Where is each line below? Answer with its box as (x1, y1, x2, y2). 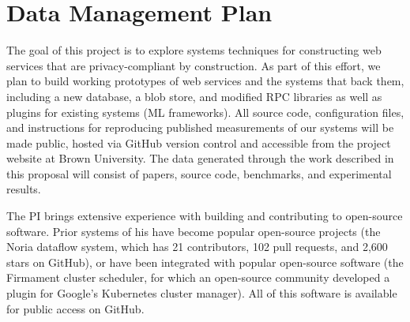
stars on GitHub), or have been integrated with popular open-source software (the (6, 253, 404, 270)
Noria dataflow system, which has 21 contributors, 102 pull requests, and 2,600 (6, 238, 388, 255)
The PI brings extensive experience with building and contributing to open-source (6, 208, 403, 224)
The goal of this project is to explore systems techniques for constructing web (6, 42, 382, 58)
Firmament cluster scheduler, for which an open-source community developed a (6, 269, 390, 286)
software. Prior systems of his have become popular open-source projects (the (6, 223, 381, 239)
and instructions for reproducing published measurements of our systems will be (6, 119, 394, 136)
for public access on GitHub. (6, 300, 145, 316)
